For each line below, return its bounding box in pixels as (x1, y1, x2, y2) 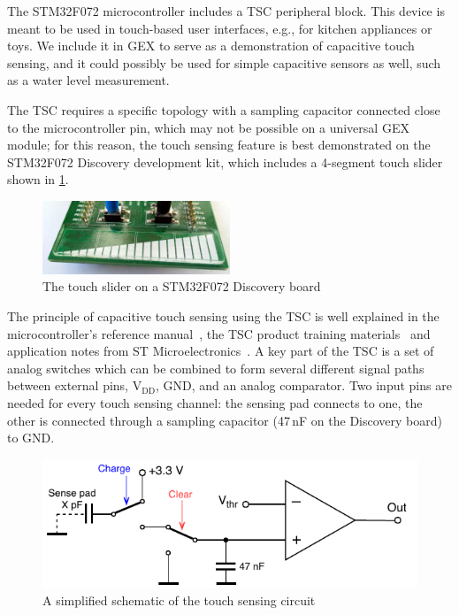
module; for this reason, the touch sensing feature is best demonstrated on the (7, 135, 431, 154)
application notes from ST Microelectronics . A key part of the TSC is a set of (7, 342, 434, 360)
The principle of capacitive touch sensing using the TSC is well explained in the (7, 306, 440, 325)
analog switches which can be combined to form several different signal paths (7, 358, 425, 377)
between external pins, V (7, 376, 142, 395)
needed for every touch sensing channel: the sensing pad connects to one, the (7, 393, 423, 411)
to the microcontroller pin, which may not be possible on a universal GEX (7, 118, 409, 136)
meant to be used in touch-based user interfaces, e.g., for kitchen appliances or (7, 19, 432, 37)
